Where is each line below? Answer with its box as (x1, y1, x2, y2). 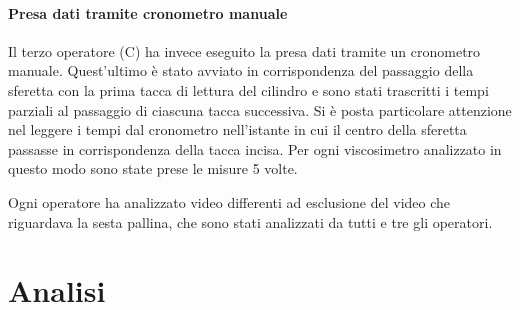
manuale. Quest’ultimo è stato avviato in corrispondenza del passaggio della (8, 60, 474, 81)
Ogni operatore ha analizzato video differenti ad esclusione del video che (8, 191, 451, 212)
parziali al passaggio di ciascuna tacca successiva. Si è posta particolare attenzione (8, 99, 512, 120)
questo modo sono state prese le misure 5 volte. (8, 158, 298, 179)
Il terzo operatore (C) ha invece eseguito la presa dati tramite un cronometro (8, 40, 481, 61)
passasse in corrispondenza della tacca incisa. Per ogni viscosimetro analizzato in (8, 138, 502, 159)
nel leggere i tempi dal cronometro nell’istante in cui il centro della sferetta (8, 119, 467, 140)
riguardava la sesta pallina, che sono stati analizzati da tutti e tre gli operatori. (8, 211, 493, 232)
